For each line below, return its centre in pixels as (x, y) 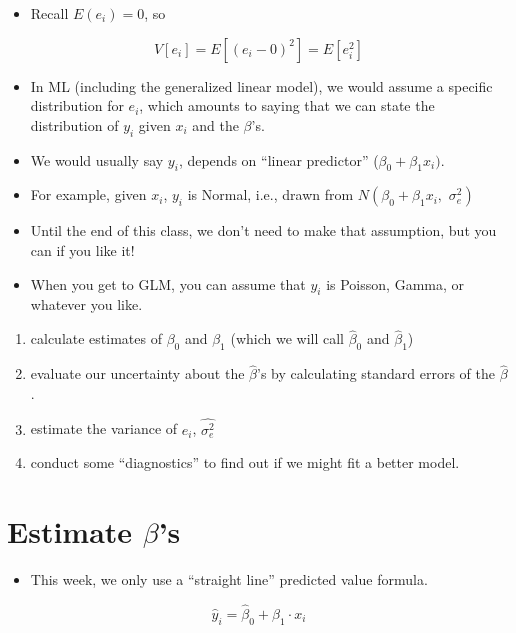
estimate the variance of (104, 428)
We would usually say (97, 159)
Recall (49, 13)
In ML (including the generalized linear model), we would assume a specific (261, 85)
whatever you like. (86, 304)
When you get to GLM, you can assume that (168, 283)
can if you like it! (82, 249)
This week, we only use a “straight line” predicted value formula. (229, 578)
